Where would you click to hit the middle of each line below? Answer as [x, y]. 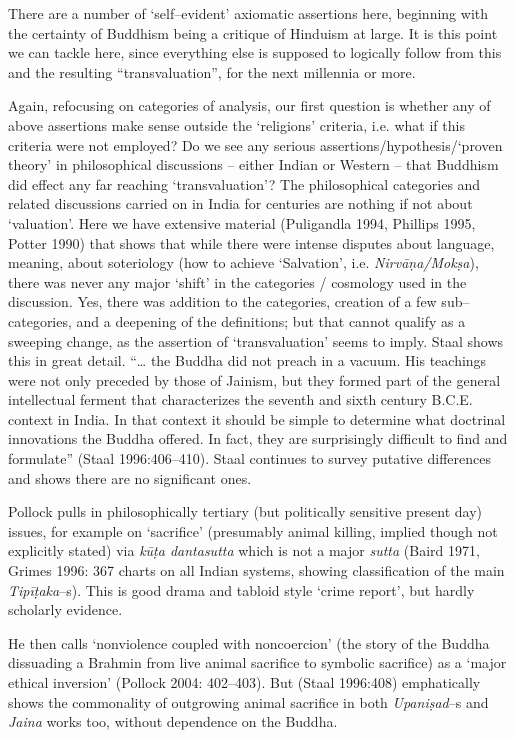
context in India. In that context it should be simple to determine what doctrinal [257, 418]
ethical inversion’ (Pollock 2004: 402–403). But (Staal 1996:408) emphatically [244, 682]
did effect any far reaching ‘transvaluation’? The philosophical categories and [244, 183]
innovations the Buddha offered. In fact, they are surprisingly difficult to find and [258, 438]
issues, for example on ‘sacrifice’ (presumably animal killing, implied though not [253, 530]
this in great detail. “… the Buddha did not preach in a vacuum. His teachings [247, 360]
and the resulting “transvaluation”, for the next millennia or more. [212, 71]
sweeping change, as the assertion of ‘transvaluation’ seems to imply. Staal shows [256, 340]
